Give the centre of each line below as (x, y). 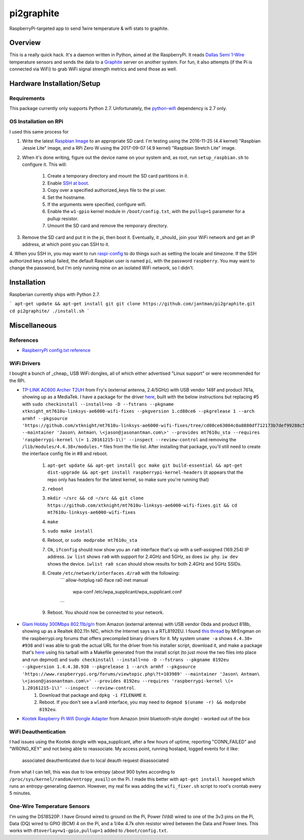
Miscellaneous (33, 325)
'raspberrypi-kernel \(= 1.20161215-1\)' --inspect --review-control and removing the (129, 439)
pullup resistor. (63, 219)
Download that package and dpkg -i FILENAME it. (93, 695)
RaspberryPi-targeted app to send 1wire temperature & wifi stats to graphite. (89, 28)
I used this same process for (39, 131)
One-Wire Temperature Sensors (50, 807)
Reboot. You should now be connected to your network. (106, 612)
